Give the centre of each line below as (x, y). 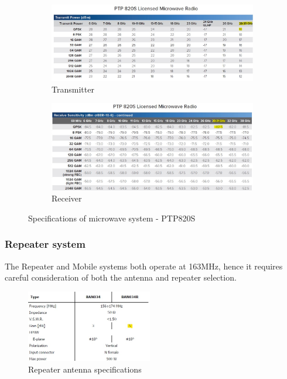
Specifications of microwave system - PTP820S (112, 218)
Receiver (67, 198)
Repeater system (45, 244)
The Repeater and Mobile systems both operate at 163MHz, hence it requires (144, 266)
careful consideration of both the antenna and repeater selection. (121, 277)
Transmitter (73, 89)
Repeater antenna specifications (85, 369)
